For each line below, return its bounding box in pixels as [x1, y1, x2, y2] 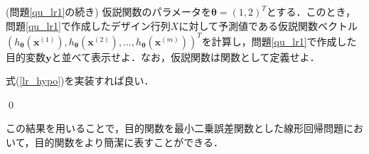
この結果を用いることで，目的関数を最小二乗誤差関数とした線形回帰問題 [6, 121, 344, 136]
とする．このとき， [266, 4, 355, 18]
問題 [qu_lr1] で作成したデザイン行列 [6, 18, 171, 33]
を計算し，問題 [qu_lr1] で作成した [201, 33, 357, 48]
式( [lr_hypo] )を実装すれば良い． [6, 73, 154, 88]
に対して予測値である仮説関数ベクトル [178, 18, 358, 33]
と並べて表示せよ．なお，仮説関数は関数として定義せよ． [51, 49, 320, 64]
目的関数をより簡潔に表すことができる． [34, 135, 224, 150]
